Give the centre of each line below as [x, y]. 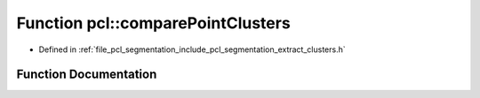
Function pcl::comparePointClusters [153, 23]
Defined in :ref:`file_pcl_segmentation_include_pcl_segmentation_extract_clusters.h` [192, 49]
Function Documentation [87, 75]
